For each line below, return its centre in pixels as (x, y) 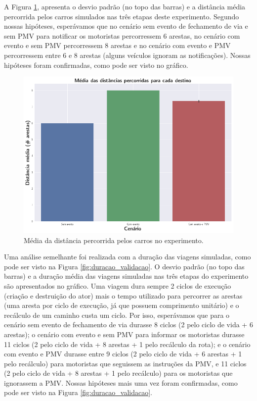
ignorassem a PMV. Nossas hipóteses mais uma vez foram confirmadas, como (121, 382)
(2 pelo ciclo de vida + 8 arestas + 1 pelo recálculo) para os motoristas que (118, 373)
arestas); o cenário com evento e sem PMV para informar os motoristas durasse (124, 334)
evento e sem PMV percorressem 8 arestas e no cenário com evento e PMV (117, 45)
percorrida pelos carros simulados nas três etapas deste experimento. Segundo (122, 16)
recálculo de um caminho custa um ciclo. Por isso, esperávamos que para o (117, 315)
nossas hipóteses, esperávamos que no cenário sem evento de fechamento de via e (126, 26)
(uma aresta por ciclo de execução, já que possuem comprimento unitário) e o (122, 305)
